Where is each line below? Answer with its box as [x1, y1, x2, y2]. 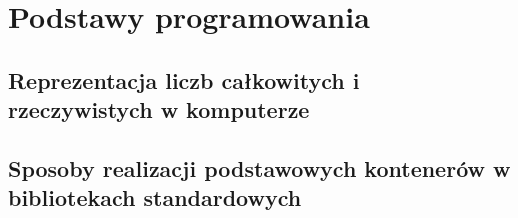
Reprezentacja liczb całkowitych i [8, 64, 360, 95]
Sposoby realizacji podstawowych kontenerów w [8, 152, 511, 183]
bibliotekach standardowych [8, 182, 302, 213]
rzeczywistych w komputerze [8, 94, 310, 125]
